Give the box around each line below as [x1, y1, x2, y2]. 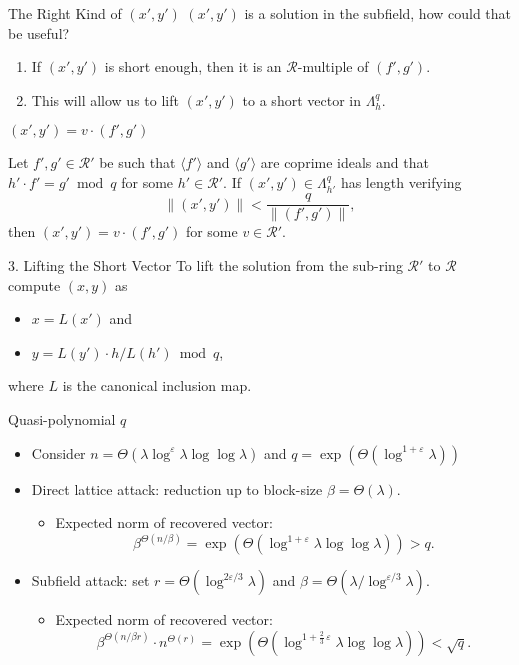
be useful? [8, 22, 70, 43]
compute [8, 274, 61, 295]
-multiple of [297, 56, 369, 77]
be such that [99, 152, 176, 173]
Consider [31, 442, 86, 463]
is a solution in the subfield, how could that [244, 3, 512, 23]
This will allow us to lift [31, 89, 179, 110]
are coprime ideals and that [260, 152, 429, 173]
